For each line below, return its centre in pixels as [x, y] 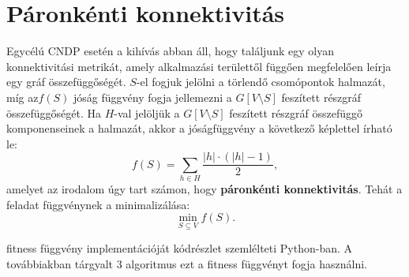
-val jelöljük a [147, 112]
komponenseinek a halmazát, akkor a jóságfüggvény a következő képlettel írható [199, 128]
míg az [23, 97]
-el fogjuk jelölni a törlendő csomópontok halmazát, [261, 82]
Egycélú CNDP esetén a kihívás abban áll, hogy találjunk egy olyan [170, 51]
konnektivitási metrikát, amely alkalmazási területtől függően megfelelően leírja [199, 66]
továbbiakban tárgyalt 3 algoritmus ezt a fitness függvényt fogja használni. [187, 264]
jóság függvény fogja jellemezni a [153, 97]
